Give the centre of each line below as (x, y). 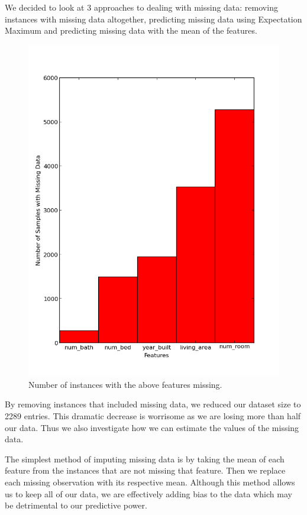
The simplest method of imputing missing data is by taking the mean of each (145, 459)
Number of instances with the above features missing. (125, 384)
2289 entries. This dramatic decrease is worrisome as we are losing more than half (153, 415)
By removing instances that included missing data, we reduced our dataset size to (153, 404)
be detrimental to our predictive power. (76, 505)
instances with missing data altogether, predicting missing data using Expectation (153, 19)
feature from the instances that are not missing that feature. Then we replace (145, 470)
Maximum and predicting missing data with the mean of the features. (131, 30)
